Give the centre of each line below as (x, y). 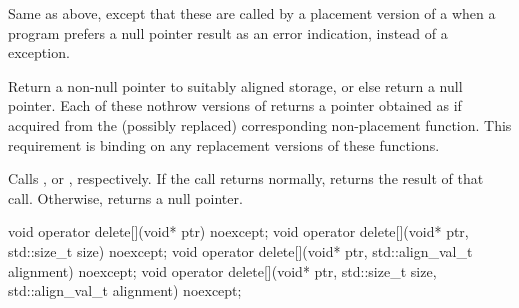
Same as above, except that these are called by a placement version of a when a (252, 13)
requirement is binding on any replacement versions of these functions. (224, 144)
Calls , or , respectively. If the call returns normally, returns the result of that (246, 178)
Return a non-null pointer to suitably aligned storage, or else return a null (235, 85)
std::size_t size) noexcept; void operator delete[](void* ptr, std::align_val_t (240, 250)
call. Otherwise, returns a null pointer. (125, 197)
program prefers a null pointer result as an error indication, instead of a (228, 32)
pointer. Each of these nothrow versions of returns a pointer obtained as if (235, 105)
